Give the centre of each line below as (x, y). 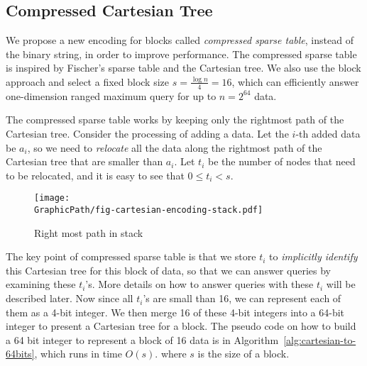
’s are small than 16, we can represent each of (242, 298)
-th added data (328, 133)
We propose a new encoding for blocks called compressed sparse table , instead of (180, 40)
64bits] (20, 354)
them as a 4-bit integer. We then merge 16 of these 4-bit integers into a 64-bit (175, 312)
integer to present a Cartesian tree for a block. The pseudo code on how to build (181, 326)
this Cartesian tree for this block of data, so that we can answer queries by (168, 270)
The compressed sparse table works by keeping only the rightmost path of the (175, 120)
